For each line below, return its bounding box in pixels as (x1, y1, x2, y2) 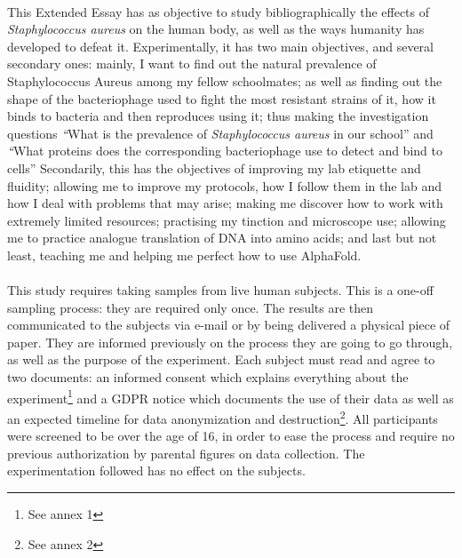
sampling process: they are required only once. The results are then (7, 298, 374, 316)
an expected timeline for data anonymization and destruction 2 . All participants (7, 406, 438, 427)
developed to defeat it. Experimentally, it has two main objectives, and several (7, 36, 434, 55)
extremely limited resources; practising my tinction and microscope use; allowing (7, 211, 446, 229)
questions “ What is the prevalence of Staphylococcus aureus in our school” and (7, 124, 434, 142)
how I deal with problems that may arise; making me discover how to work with (7, 194, 443, 212)
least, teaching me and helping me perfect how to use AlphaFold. (7, 245, 362, 264)
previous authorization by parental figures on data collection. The (7, 443, 365, 462)
